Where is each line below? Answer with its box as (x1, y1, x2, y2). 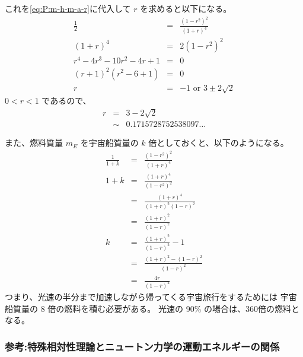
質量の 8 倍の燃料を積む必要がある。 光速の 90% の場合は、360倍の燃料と (12, 302, 299, 314)
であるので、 (42, 94, 91, 107)
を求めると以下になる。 (140, 2, 232, 14)
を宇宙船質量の (80, 136, 139, 149)
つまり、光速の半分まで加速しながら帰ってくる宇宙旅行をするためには (5, 291, 278, 303)
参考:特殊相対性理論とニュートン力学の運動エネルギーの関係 (5, 339, 280, 353)
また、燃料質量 (5, 136, 63, 149)
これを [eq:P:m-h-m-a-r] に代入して (5, 2, 131, 14)
